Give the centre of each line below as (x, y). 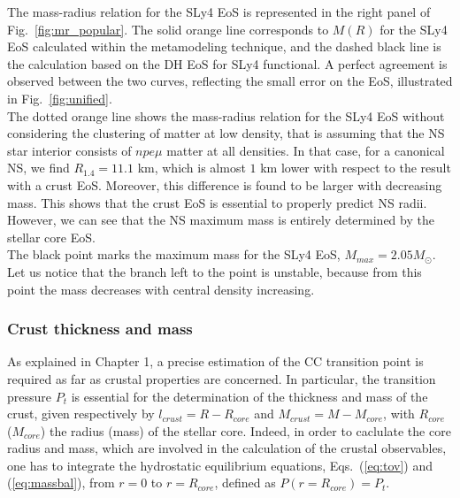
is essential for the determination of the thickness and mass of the (249, 396)
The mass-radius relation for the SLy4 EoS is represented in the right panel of (219, 11)
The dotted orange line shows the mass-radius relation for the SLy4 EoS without (226, 115)
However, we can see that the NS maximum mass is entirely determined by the (221, 220)
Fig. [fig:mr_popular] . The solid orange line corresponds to (168, 29)
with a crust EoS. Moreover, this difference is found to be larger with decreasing (225, 184)
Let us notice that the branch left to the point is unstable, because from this (215, 271)
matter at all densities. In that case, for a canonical (306, 150)
